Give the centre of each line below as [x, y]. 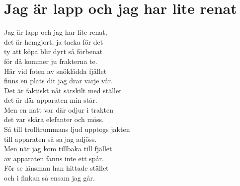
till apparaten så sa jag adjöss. [50, 139]
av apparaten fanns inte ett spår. [54, 158]
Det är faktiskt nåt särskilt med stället [63, 90]
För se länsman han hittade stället [56, 168]
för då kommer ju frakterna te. [51, 61]
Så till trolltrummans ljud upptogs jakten [67, 129]
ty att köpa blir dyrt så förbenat [53, 51]
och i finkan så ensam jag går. [49, 178]
